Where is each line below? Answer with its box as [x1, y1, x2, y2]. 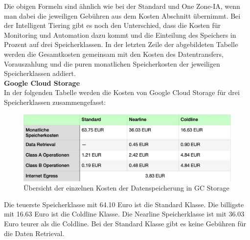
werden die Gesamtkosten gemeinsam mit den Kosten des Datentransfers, [4, 48, 224, 59]
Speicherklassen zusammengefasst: [4, 96, 106, 107]
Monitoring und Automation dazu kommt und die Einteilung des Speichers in [4, 29, 236, 40]
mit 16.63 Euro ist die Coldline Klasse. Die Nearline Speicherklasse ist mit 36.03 [4, 209, 245, 219]
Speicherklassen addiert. [4, 68, 76, 78]
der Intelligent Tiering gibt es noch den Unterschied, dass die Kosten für [4, 20, 221, 30]
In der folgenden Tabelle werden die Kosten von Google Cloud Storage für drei [4, 87, 240, 97]
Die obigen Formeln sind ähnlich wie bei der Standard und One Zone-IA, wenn [4, 1, 240, 11]
